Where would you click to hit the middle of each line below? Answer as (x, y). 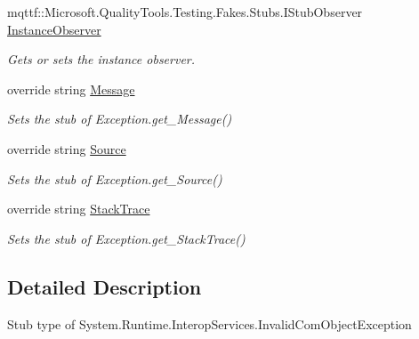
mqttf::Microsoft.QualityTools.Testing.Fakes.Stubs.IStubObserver (185, 12)
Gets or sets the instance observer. (101, 59)
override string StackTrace (79, 209)
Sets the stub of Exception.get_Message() (120, 119)
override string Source (67, 148)
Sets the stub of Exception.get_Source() (115, 178)
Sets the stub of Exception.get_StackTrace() (126, 238)
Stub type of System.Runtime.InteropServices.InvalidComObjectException (209, 323)
